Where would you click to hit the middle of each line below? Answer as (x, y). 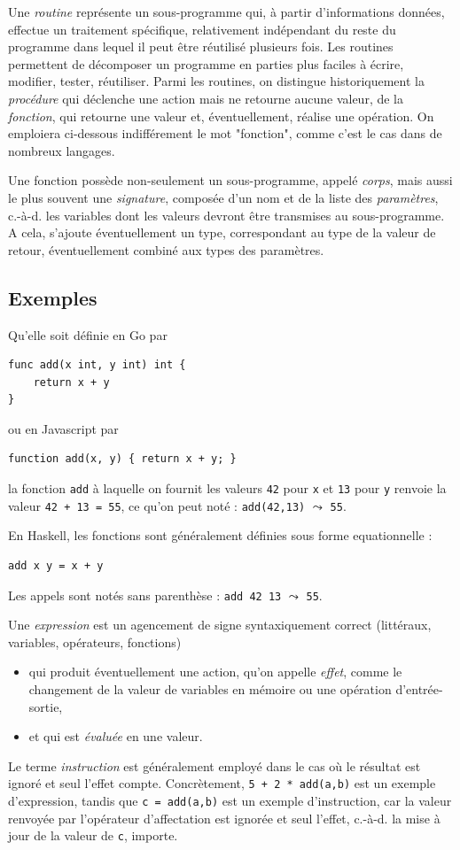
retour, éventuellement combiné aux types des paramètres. (166, 249)
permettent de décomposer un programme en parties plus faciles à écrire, (206, 63)
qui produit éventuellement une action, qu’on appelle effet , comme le (215, 672)
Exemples (53, 297)
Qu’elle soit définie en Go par (88, 334)
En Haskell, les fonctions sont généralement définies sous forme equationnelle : (220, 535)
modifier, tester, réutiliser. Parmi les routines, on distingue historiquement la (216, 81)
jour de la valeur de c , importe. (93, 835)
